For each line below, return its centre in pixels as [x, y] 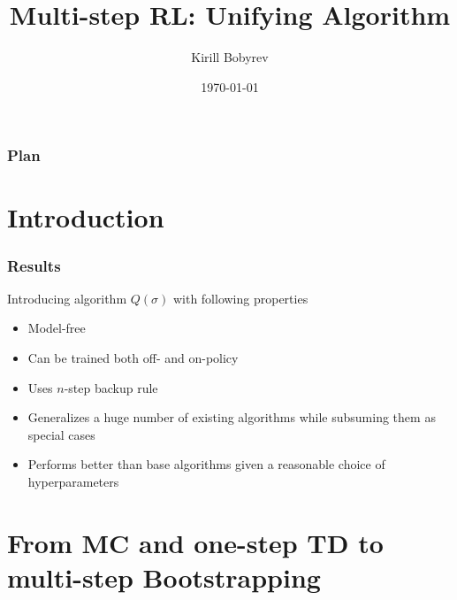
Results [34, 265]
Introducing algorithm [67, 298]
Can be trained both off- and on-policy [133, 358]
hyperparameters [73, 481]
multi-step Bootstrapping [164, 577]
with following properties [240, 298]
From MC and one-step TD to [195, 542]
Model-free [57, 328]
